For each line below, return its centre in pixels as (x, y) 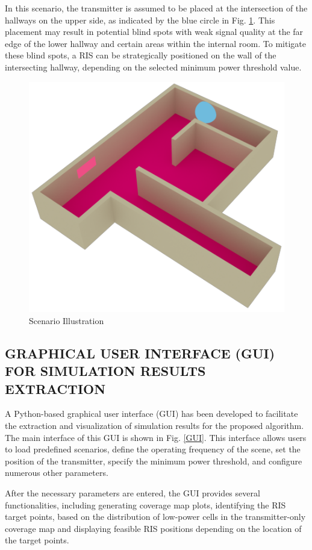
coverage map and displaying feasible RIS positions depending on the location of (153, 528)
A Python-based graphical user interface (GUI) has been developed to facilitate (151, 414)
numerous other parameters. (57, 473)
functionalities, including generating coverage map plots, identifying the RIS (145, 505)
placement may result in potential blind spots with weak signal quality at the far (154, 32)
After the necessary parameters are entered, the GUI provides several (133, 492)
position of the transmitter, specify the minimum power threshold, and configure (154, 461)
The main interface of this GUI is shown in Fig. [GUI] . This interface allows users (156, 437)
